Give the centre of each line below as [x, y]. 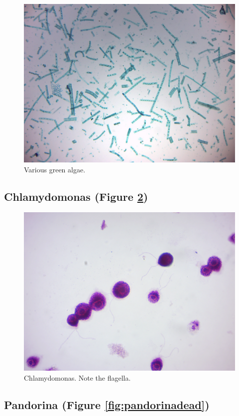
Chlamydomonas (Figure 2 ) [76, 196]
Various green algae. [55, 169]
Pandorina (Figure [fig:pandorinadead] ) [107, 404]
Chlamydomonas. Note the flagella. [77, 377]
